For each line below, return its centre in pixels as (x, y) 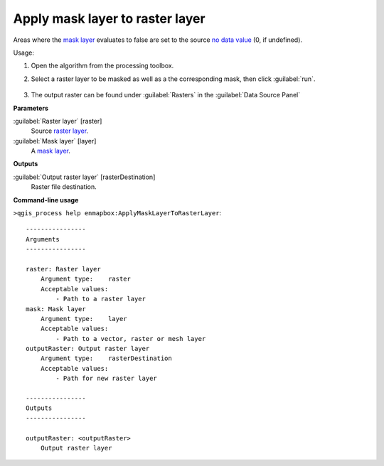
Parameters (31, 108)
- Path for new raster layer (107, 379)
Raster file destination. (64, 187)
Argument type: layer (84, 319)
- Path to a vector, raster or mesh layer (131, 338)
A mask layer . (50, 151)
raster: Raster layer (63, 269)
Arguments (43, 239)
